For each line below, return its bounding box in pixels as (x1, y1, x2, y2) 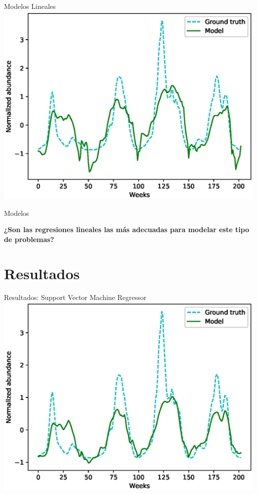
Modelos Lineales (4, 1, 56, 11)
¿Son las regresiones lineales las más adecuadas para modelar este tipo (4, 224, 250, 235)
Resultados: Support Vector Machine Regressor (4, 292, 147, 302)
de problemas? (4, 234, 54, 244)
